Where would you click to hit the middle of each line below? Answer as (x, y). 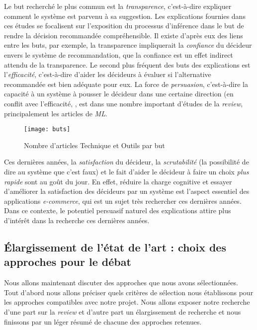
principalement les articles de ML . (56, 113)
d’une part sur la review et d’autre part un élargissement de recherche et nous (123, 311)
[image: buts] (47, 129)
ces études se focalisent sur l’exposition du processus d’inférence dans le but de (124, 26)
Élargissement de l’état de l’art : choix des (115, 247)
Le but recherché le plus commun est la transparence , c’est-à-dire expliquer (118, 6)
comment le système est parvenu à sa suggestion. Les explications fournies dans (125, 16)
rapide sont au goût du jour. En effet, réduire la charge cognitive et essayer (118, 181)
